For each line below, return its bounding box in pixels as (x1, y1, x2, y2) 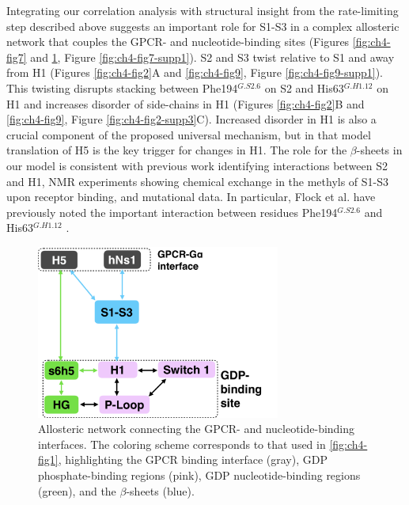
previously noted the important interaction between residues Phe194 (6, 203, 338, 220)
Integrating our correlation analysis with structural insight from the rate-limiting (6, 2, 399, 18)
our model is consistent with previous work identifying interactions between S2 (6, 157, 388, 173)
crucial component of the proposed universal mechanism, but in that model (6, 126, 371, 142)
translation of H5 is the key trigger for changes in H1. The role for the (6, 142, 347, 158)
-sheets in (356, 142, 403, 158)
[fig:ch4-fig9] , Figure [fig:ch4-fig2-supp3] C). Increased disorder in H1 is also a (6, 111, 377, 127)
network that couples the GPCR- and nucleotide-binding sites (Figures (6, 33, 350, 50)
